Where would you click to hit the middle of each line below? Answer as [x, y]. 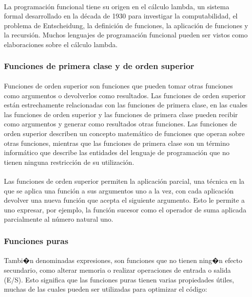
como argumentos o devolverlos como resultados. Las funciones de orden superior [125, 95]
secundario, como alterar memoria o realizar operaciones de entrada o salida [117, 270]
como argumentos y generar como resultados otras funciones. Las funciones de [120, 124]
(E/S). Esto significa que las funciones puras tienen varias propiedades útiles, [119, 279]
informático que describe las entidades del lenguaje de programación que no [117, 152]
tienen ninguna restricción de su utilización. [69, 162]
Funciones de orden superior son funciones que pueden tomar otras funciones [118, 86]
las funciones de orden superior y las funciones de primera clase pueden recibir [121, 114]
